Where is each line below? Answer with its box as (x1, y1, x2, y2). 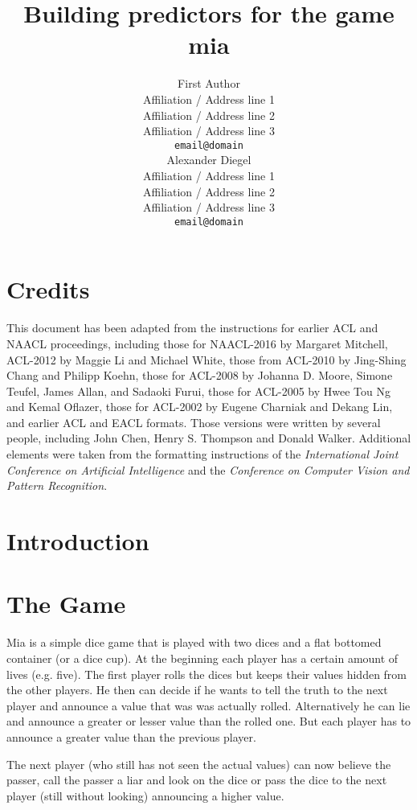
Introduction (6, 524, 149, 557)
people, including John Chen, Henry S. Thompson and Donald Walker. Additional (6, 430, 411, 446)
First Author (178, 75, 240, 92)
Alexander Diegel (166, 151, 251, 168)
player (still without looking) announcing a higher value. (6, 787, 284, 804)
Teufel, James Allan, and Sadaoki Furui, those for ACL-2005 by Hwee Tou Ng (6, 382, 390, 399)
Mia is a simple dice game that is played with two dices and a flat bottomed (6, 634, 382, 651)
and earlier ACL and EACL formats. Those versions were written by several (6, 413, 381, 430)
